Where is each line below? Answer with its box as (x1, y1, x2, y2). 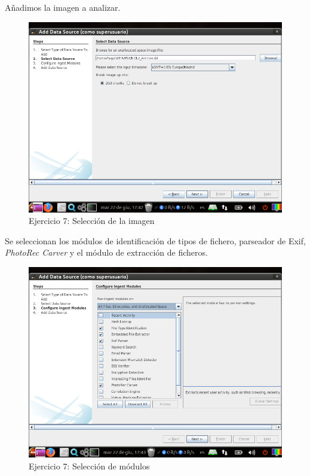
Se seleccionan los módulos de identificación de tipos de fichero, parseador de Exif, (5, 234, 306, 247)
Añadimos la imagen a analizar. (5, 1, 121, 13)
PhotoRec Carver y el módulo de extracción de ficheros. (5, 246, 208, 259)
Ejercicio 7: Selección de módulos (29, 459, 150, 472)
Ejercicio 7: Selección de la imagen (29, 214, 155, 227)
